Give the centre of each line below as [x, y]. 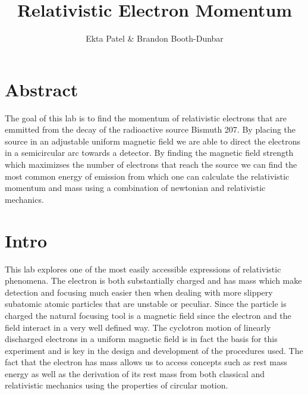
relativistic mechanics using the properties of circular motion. [117, 385]
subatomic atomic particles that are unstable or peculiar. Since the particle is [146, 304]
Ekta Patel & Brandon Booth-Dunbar [155, 38]
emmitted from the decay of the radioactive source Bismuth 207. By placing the [150, 129]
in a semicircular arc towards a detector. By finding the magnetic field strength [149, 153]
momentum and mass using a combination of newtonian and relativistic [135, 188]
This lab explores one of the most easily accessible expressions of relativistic [143, 269]
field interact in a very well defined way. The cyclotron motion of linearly [138, 327]
